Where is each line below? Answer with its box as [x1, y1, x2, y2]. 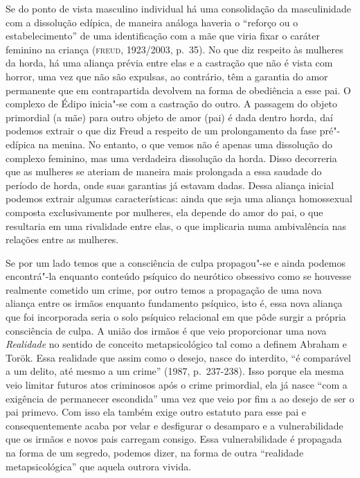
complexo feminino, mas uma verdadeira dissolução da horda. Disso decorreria [6, 150, 337, 165]
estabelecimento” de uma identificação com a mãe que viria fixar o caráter [6, 28, 321, 43]
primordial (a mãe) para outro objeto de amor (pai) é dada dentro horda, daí [6, 109, 333, 124]
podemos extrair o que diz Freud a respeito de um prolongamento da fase [6, 123, 317, 138]
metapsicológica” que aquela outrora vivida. [6, 459, 192, 473]
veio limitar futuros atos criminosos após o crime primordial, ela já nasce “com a [6, 378, 348, 392]
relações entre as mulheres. [6, 232, 119, 247]
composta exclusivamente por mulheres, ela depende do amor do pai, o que [6, 204, 323, 219]
